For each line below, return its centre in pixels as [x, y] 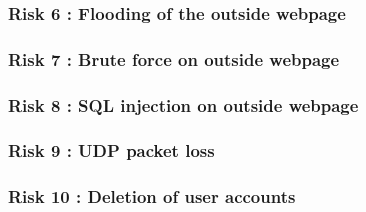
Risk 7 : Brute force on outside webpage [174, 58]
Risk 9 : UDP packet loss [111, 150]
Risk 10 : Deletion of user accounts [152, 196]
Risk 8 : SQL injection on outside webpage [183, 104]
